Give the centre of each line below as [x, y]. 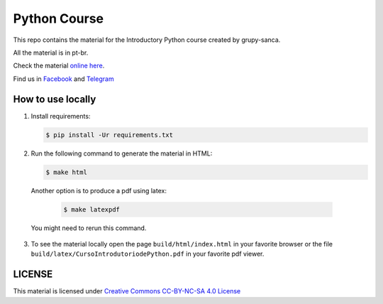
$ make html [67, 172]
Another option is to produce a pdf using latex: [99, 190]
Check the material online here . [59, 66]
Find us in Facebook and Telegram [63, 79]
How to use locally [55, 99]
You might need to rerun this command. [89, 228]
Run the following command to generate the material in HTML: [122, 153]
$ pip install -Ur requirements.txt [110, 135]
